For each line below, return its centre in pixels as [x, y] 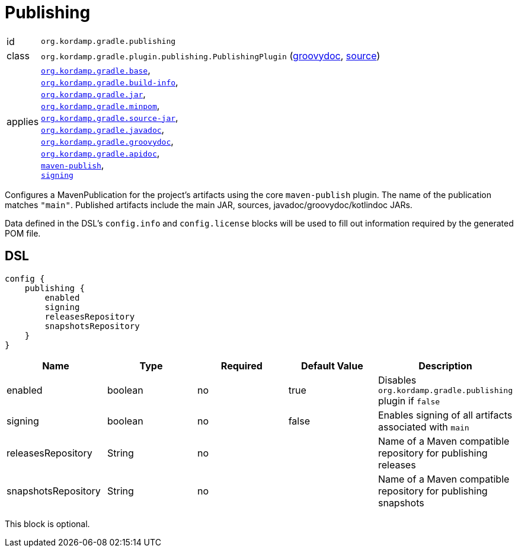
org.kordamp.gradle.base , [96, 70]
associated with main [423, 427]
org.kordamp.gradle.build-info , [110, 82]
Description [445, 366]
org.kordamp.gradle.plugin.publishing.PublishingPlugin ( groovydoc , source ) [211, 55]
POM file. [23, 233]
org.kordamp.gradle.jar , [93, 93]
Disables [397, 380]
